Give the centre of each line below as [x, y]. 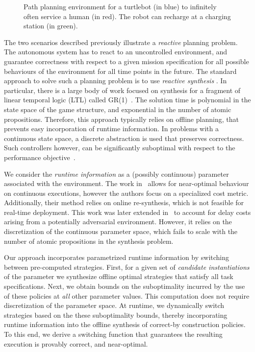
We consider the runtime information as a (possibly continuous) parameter [116, 174]
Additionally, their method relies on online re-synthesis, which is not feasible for [124, 202]
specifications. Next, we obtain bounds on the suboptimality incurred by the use [125, 286]
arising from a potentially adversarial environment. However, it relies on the [118, 222]
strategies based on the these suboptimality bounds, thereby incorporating [116, 315]
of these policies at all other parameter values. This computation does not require [127, 295]
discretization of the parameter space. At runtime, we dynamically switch [114, 305]
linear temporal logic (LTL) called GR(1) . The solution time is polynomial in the [127, 100]
